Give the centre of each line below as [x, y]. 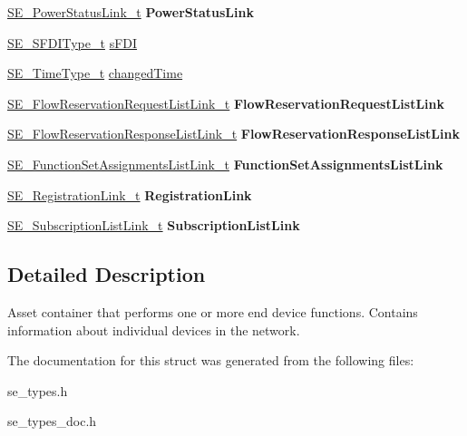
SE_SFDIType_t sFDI [73, 42]
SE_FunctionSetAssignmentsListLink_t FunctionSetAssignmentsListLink [225, 164]
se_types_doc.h [52, 421]
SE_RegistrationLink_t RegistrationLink [130, 194]
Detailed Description [107, 274]
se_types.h [38, 390]
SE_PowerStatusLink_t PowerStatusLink [131, 12]
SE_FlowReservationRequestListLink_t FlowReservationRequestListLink [226, 103]
